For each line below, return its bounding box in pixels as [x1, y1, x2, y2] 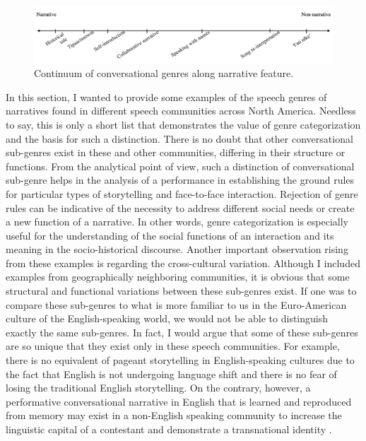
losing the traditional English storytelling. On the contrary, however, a [6, 380, 311, 395]
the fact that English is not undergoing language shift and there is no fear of [6, 366, 337, 381]
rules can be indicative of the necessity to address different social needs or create [6, 200, 355, 215]
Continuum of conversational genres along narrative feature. [34, 66, 294, 81]
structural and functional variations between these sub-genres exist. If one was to [6, 283, 357, 298]
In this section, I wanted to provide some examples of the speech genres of [6, 89, 327, 104]
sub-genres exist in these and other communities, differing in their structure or [6, 145, 346, 160]
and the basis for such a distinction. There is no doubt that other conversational [6, 131, 353, 146]
